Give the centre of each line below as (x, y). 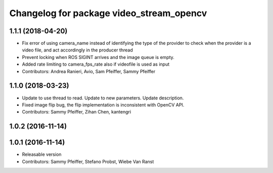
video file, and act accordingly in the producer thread (78, 50)
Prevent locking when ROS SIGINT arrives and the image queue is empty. (98, 57)
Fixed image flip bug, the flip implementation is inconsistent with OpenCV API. (103, 105)
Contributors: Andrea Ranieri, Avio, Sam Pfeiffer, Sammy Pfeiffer (89, 71)
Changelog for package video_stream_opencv (108, 13)
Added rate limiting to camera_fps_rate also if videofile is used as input (96, 64)
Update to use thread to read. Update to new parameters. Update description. (103, 98)
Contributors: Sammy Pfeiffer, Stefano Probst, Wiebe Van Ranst (88, 161)
